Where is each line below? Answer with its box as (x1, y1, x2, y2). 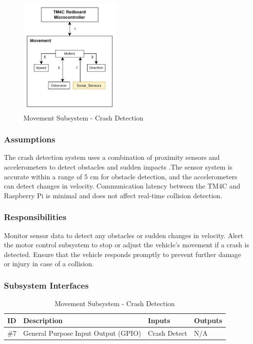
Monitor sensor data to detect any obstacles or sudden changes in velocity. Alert (4, 230, 243, 240)
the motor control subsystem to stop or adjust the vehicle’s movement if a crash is (4, 240, 249, 250)
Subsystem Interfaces (4, 279, 89, 291)
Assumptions (4, 133, 55, 145)
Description (23, 315, 63, 325)
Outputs (194, 315, 222, 325)
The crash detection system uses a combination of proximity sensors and (4, 152, 220, 162)
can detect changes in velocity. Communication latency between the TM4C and (4, 181, 240, 191)
